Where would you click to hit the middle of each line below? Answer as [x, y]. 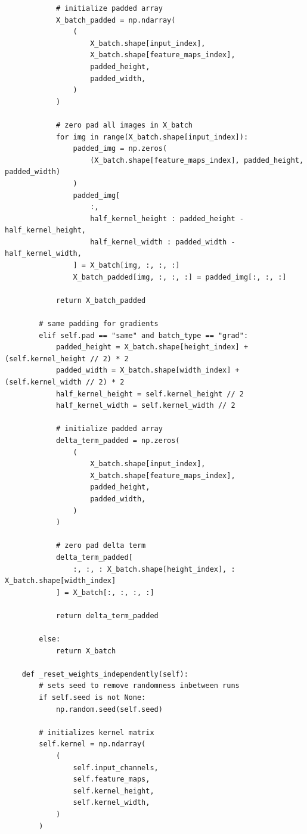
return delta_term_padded [107, 616]
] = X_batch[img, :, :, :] [126, 266]
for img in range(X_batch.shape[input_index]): [152, 137]
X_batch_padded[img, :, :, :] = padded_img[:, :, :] [180, 277]
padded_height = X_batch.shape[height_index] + [152, 347]
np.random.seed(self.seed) [109, 709]
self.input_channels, [116, 768]
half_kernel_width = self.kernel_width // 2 [145, 406]
